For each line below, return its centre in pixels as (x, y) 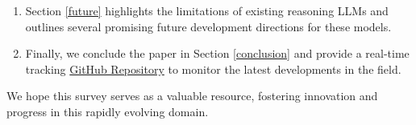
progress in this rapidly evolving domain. (108, 111)
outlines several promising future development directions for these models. (208, 26)
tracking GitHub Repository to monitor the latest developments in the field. (213, 69)
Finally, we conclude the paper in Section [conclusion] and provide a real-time (217, 53)
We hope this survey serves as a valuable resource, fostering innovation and (192, 96)
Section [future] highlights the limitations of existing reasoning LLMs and (207, 10)
